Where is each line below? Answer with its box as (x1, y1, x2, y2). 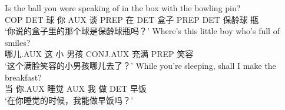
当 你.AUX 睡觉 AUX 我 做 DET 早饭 (5, 82, 147, 95)
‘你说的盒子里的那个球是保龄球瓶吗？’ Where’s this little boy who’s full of (5, 25, 280, 37)
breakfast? (5, 71, 42, 83)
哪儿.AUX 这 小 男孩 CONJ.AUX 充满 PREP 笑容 (5, 48, 194, 60)
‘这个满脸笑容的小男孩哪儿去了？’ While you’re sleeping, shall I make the (5, 59, 276, 71)
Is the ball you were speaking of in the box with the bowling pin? (5, 2, 241, 14)
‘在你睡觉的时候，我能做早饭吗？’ (5, 94, 133, 106)
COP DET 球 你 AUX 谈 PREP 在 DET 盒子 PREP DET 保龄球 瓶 (5, 13, 259, 25)
